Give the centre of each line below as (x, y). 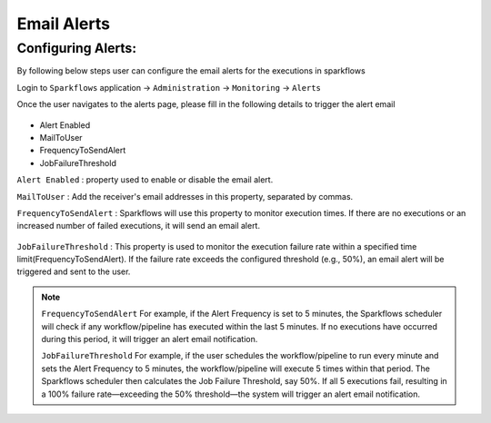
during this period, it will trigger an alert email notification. (150, 339)
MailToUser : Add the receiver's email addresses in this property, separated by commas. (185, 196)
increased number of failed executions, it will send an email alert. (139, 226)
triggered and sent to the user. (74, 271)
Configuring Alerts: (76, 48)
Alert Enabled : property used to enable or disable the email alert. (145, 180)
